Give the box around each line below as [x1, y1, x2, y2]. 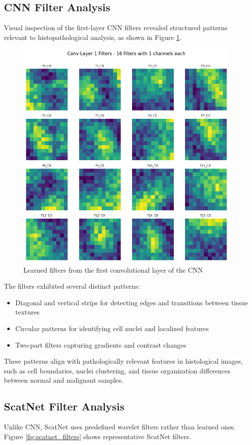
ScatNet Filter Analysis [4, 399, 125, 414]
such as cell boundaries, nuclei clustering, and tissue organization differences [4, 365, 231, 375]
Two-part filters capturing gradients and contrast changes [15, 339, 186, 350]
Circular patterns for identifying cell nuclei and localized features [15, 323, 209, 333]
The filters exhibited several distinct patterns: [4, 281, 140, 291]
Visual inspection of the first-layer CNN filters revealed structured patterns [4, 22, 228, 33]
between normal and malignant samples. [4, 375, 123, 385]
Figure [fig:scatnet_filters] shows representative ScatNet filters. [4, 431, 191, 441]
